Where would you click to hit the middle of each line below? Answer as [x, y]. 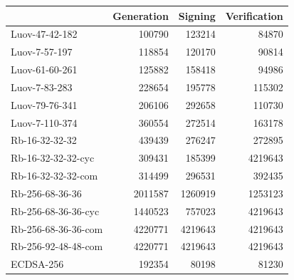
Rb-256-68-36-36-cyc [55, 211]
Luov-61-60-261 [44, 69]
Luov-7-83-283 [42, 87]
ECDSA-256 [37, 264]
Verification [254, 15]
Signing [197, 15]
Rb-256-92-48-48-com [57, 246]
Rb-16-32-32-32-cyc [53, 158]
